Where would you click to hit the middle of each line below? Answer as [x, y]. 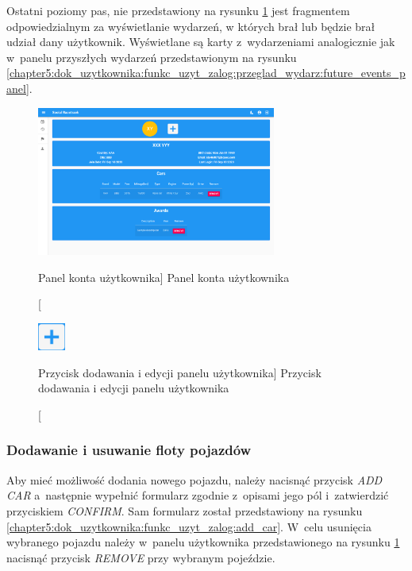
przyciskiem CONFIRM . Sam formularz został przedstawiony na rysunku [185, 510]
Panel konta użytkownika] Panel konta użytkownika [164, 277]
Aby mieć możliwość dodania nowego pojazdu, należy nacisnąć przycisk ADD [194, 479]
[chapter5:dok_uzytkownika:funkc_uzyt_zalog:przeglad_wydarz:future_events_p [206, 73]
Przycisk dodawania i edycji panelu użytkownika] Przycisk [180, 372]
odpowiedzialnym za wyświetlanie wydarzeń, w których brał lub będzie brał [191, 26]
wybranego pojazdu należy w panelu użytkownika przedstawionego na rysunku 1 [203, 542]
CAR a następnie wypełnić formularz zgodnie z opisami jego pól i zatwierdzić [198, 495]
